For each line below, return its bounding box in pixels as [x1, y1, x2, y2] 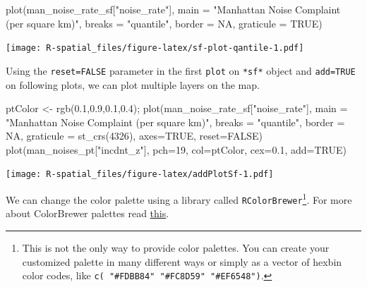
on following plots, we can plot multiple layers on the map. [6, 77, 260, 92]
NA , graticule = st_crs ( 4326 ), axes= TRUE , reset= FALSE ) [6, 128, 263, 143]
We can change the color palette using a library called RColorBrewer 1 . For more [6, 190, 352, 207]
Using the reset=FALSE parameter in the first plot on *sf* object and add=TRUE [6, 63, 356, 78]
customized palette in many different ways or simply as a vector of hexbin [22, 254, 342, 269]
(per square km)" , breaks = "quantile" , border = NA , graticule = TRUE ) [6, 16, 323, 30]
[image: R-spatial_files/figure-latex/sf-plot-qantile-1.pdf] [6, 43, 304, 54]
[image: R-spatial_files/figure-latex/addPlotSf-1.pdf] [6, 169, 274, 180]
